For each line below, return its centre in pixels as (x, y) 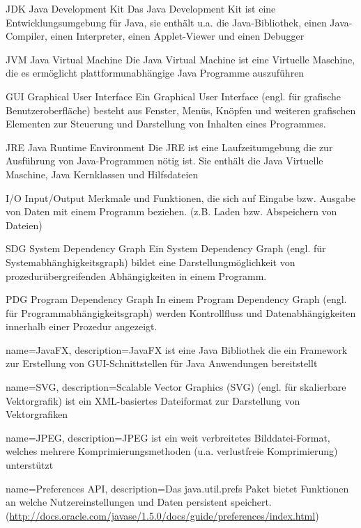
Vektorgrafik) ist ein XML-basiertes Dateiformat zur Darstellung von (153, 400)
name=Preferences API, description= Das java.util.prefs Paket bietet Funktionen (177, 488)
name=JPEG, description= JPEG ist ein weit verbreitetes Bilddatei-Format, (168, 437)
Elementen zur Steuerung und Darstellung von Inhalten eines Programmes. (166, 124)
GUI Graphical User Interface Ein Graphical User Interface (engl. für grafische (173, 96)
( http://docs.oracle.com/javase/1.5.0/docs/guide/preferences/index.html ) (162, 515)
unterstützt (30, 465)
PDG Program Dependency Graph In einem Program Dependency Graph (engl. (176, 299)
